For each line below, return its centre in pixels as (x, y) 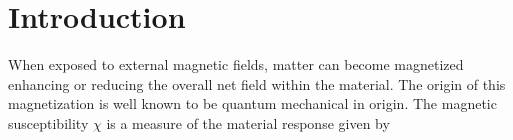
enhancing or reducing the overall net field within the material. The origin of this (257, 83)
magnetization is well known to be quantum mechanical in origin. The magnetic (252, 103)
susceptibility (48, 122)
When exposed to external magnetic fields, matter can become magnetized (236, 64)
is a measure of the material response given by (248, 122)
